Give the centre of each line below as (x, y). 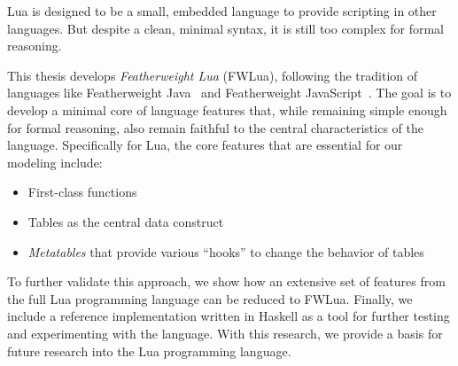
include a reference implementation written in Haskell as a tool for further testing (229, 316)
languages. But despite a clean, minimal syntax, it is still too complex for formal (225, 28)
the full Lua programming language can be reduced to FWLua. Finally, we (210, 298)
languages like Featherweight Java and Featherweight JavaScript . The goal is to (229, 93)
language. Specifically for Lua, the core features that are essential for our (205, 145)
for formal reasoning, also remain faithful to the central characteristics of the (215, 127)
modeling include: (55, 162)
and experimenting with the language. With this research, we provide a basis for (225, 333)
